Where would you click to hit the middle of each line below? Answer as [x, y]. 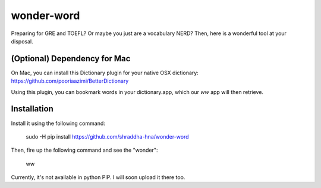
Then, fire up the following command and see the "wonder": [84, 150]
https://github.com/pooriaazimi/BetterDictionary [70, 81]
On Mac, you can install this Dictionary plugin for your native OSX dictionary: [105, 73]
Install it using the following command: [58, 123]
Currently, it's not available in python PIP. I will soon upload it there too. [98, 177]
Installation [32, 109]
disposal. [22, 41]
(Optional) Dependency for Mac [71, 59]
